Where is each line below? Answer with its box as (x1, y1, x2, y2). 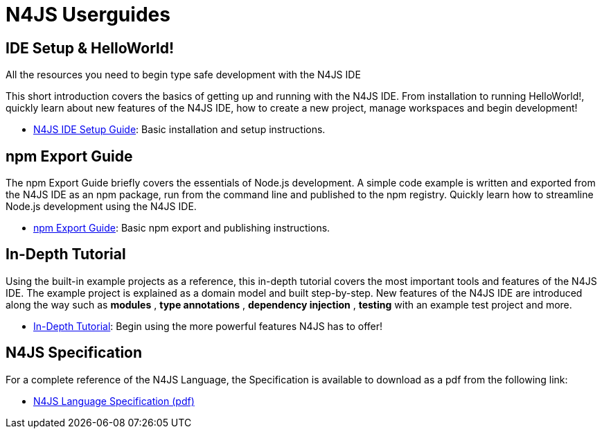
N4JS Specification (6, 344, 143, 362)
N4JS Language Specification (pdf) (33, 394, 195, 407)
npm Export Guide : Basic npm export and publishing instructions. (33, 222, 330, 234)
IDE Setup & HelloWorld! (6, 39, 175, 57)
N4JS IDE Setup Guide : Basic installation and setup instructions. (33, 123, 326, 136)
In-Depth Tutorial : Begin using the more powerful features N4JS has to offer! (33, 320, 383, 332)
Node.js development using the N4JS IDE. (6, 200, 197, 213)
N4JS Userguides (6, 3, 170, 26)
